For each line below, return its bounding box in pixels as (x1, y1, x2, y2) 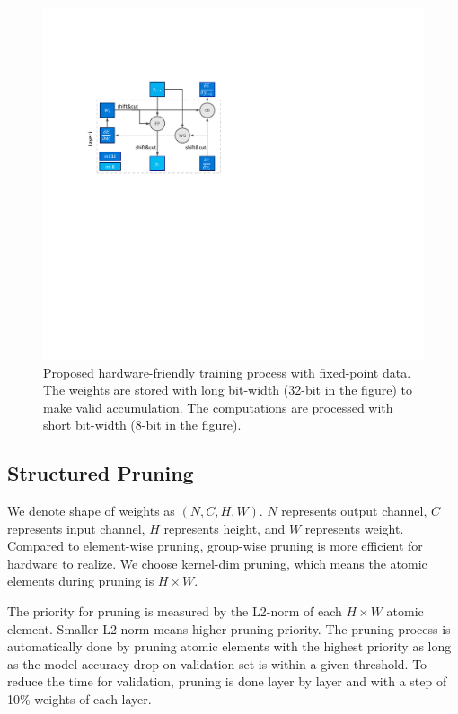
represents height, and (163, 518, 286, 537)
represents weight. (304, 518, 404, 537)
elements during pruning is (7, 571, 154, 590)
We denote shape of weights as (7, 501, 175, 520)
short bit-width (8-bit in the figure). (43, 415, 242, 434)
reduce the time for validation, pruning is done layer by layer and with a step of (7, 672, 447, 691)
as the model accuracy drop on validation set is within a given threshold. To (7, 654, 427, 673)
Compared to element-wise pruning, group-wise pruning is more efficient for (7, 536, 423, 555)
